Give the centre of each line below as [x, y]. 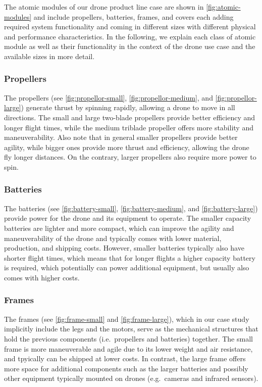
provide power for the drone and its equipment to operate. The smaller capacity [128, 218]
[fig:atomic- [223, 7]
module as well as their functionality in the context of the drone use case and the [130, 46]
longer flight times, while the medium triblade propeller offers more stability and [129, 127]
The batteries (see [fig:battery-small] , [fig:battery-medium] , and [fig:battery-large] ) [131, 208]
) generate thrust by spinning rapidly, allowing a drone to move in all [128, 107]
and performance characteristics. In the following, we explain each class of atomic [130, 36]
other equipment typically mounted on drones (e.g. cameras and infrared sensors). [131, 378]
